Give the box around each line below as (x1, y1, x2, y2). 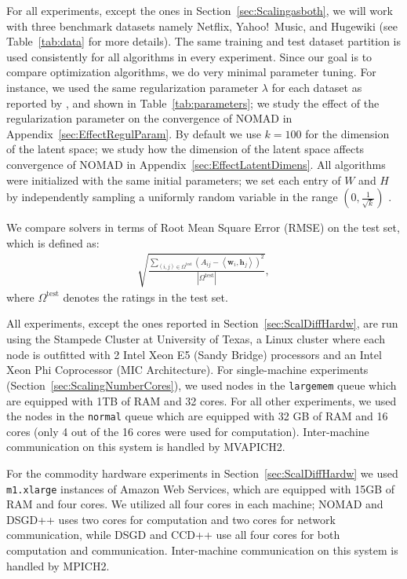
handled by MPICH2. (6, 557, 110, 574)
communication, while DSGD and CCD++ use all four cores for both (6, 526, 340, 543)
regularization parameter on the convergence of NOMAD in (6, 110, 293, 126)
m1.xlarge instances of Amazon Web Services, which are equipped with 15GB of (6, 480, 395, 497)
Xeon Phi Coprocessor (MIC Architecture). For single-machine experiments (6, 361, 369, 378)
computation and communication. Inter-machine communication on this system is (6, 541, 398, 558)
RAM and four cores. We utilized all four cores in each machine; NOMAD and (6, 496, 383, 512)
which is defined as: (6, 234, 100, 251)
